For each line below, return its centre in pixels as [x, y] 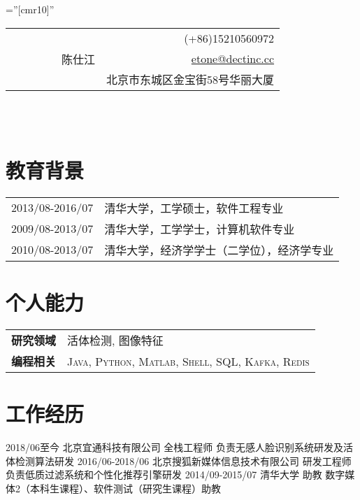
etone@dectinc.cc [233, 58]
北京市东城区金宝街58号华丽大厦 [190, 79]
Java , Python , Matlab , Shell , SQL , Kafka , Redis [188, 361]
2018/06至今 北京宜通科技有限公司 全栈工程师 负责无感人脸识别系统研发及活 [180, 447]
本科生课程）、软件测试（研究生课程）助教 [125, 488]
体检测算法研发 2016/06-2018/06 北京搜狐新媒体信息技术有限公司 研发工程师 [179, 460]
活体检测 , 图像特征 [115, 341]
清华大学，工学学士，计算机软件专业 [200, 229]
